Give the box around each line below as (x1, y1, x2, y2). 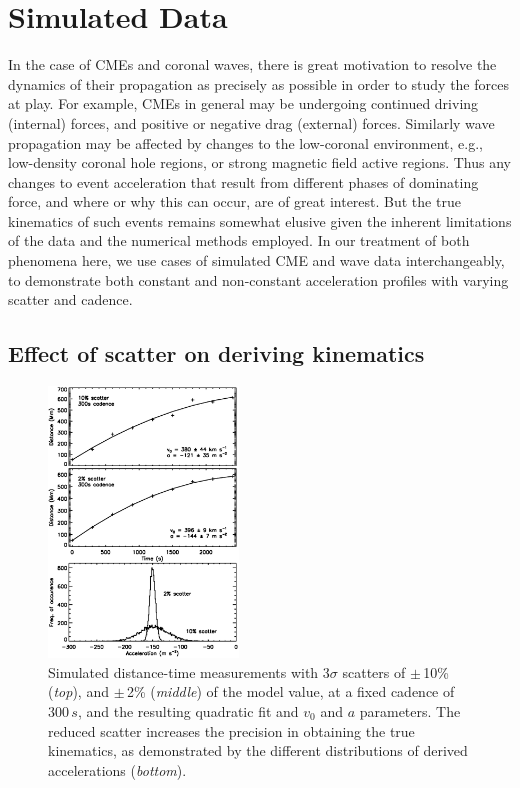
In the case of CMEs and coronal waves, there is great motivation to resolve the (8, 54, 497, 75)
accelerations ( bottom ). (48, 759, 187, 780)
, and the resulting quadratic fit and (77, 700, 299, 721)
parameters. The (359, 700, 461, 721)
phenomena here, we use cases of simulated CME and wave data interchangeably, (8, 250, 505, 271)
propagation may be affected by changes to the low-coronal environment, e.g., (8, 132, 484, 153)
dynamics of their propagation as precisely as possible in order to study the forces (8, 73, 509, 94)
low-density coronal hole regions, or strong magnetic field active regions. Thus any (8, 152, 512, 173)
